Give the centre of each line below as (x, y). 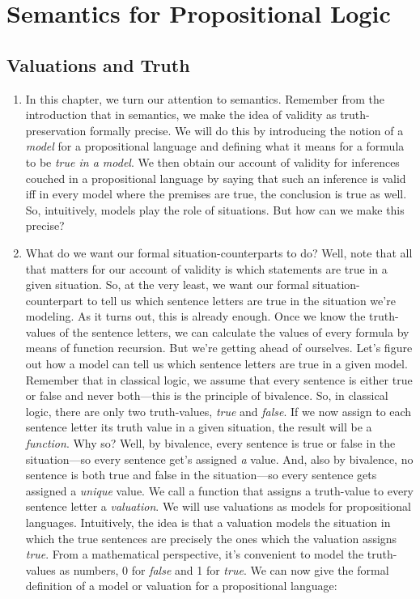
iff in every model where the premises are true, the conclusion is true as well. (216, 194)
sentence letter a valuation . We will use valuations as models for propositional (218, 506)
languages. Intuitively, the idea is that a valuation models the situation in (208, 523)
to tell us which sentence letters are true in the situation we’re (241, 300)
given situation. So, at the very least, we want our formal (167, 285)
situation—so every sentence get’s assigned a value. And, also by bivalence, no (219, 459)
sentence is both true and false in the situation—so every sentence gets (201, 475)
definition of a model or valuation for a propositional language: (181, 586)
